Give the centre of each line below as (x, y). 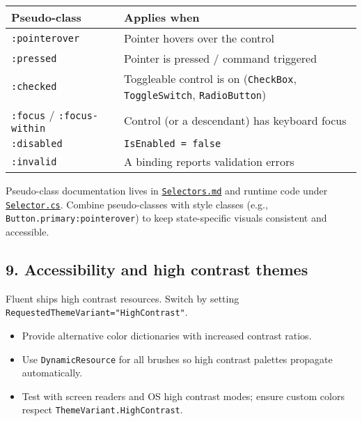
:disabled (37, 144)
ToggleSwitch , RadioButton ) (195, 94)
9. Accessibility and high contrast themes (157, 269)
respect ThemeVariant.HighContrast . (102, 409)
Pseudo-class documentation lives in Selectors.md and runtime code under (167, 190)
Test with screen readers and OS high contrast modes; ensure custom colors (183, 396)
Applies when (162, 17)
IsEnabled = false (173, 144)
